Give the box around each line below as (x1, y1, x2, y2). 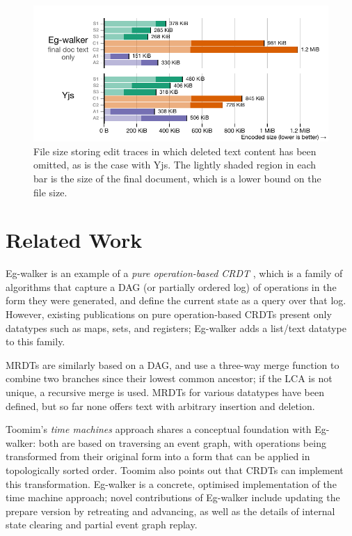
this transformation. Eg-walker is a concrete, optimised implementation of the (6, 476, 337, 491)
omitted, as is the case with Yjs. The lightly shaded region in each (33, 157, 316, 172)
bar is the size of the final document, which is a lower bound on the (33, 171, 321, 185)
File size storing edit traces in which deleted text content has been (33, 143, 317, 158)
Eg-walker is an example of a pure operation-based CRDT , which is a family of (6, 266, 343, 281)
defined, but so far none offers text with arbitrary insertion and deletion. (6, 398, 315, 413)
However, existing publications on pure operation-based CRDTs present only (6, 307, 332, 322)
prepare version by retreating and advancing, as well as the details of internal (6, 503, 335, 518)
